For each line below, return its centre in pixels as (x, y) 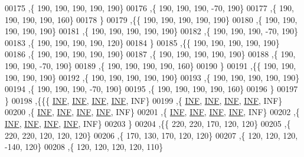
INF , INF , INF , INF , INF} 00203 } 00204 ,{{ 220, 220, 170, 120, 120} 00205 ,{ (148, 123)
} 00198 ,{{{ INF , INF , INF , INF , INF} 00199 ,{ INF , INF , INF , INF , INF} (144, 100)
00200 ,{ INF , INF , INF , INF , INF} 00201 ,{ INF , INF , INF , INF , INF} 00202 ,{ (152, 112)
